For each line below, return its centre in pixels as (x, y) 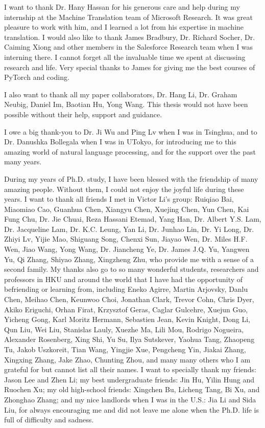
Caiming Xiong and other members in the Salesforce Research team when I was (129, 47)
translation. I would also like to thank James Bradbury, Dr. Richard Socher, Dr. (130, 37)
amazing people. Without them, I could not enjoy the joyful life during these (124, 189)
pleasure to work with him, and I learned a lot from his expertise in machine (124, 27)
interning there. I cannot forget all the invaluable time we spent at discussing (125, 57)
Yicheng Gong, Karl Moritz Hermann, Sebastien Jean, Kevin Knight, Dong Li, (127, 319)
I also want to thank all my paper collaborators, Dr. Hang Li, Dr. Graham (121, 94)
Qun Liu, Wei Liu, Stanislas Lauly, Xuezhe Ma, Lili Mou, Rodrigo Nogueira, (124, 329)
